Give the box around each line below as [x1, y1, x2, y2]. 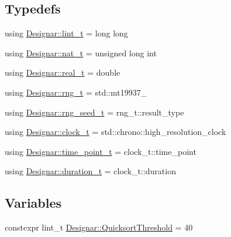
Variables [5, 194, 62, 212]
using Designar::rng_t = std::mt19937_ [5, 86, 147, 98]
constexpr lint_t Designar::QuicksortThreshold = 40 [5, 221, 193, 233]
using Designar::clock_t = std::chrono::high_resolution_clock [5, 126, 226, 138]
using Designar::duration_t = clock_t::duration [5, 165, 176, 177]
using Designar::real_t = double [5, 66, 120, 79]
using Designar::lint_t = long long [5, 27, 128, 39]
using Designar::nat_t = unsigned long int [5, 46, 157, 59]
